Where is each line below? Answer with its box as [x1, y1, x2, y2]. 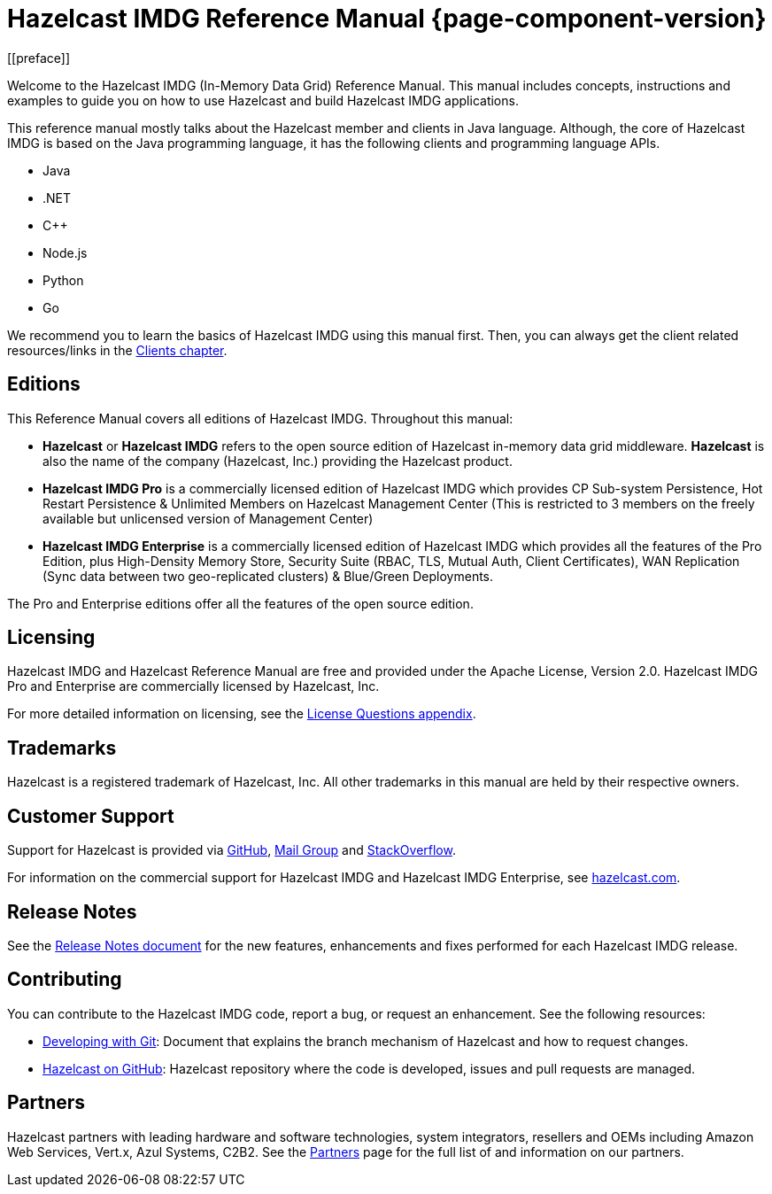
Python [42, 272, 84, 288]
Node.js [42, 244, 88, 260]
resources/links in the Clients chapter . [7, 342, 228, 358]
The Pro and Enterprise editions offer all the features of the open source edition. [7, 595, 474, 611]
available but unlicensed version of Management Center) [42, 510, 374, 526]
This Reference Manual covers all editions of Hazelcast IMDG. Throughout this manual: [7, 410, 513, 426]
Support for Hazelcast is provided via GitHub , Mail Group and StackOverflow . [7, 842, 456, 858]
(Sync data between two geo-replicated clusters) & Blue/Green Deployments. [42, 568, 494, 584]
